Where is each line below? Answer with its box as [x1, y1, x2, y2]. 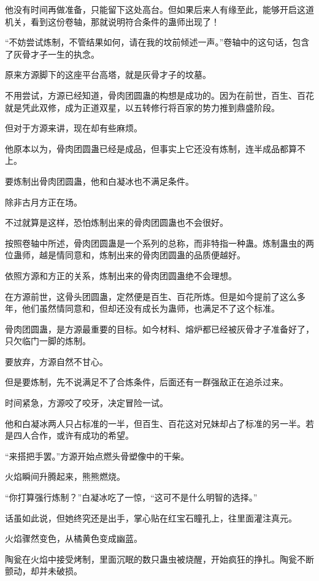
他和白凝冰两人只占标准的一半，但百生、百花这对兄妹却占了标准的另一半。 [5, 417, 306, 429]
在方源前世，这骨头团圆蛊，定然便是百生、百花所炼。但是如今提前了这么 [5, 290, 297, 302]
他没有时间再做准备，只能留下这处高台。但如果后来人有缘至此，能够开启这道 [5, 3, 314, 15]
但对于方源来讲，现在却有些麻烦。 [5, 121, 142, 134]
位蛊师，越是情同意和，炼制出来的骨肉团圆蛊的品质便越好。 [5, 248, 245, 261]
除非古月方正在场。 [5, 195, 82, 208]
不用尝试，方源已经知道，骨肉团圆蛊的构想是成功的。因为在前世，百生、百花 [5, 88, 314, 101]
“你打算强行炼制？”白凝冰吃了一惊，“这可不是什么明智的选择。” [5, 491, 258, 504]
